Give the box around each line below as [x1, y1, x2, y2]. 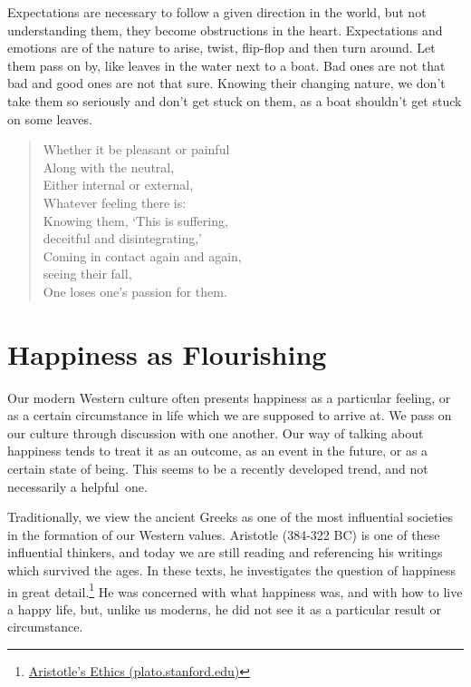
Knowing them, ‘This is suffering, [43, 211, 228, 230]
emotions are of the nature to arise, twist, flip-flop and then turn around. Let [7, 38, 436, 57]
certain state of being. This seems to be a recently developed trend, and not [7, 459, 428, 477]
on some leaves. [7, 109, 92, 128]
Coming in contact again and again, [43, 246, 242, 265]
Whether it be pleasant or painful [43, 140, 230, 159]
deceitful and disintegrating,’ [43, 229, 202, 248]
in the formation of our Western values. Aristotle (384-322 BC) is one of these [7, 525, 440, 544]
